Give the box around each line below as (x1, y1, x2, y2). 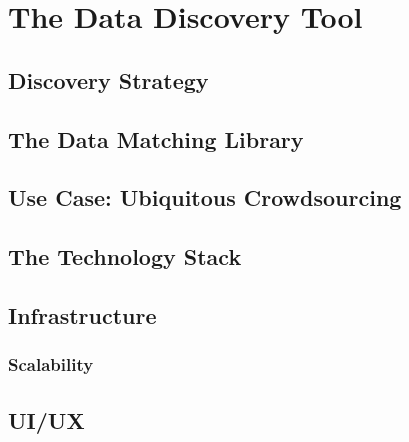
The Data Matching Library (8, 123, 304, 154)
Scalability (8, 352, 94, 377)
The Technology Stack (8, 241, 242, 272)
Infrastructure (8, 299, 157, 330)
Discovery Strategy (8, 64, 209, 95)
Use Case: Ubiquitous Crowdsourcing (8, 182, 402, 213)
